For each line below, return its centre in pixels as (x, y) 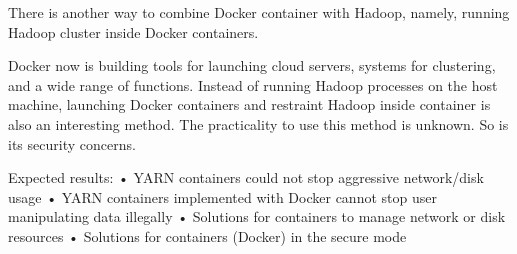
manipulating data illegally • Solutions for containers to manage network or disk (257, 216)
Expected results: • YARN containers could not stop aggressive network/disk (246, 177)
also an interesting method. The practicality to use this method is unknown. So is (258, 123)
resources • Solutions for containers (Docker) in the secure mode (207, 235)
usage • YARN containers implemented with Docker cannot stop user (222, 196)
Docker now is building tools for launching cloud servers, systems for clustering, (252, 65)
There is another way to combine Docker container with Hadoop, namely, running (259, 12)
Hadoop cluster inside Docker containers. (133, 31)
